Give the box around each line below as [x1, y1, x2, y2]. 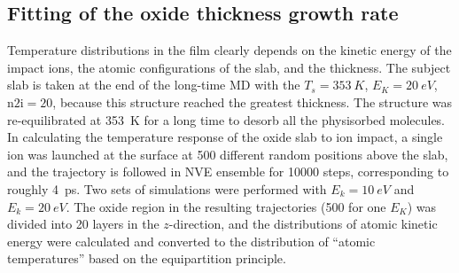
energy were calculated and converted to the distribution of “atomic [7, 231, 376, 250]
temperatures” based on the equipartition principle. [7, 249, 286, 268]
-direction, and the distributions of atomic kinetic [168, 214, 438, 233]
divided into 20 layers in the [7, 214, 159, 233]
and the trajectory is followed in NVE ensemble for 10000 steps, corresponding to [7, 162, 449, 181]
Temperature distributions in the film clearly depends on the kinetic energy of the [7, 41, 452, 59]
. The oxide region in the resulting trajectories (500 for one [66, 197, 386, 215]
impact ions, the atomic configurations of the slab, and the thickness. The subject [7, 58, 451, 76]
